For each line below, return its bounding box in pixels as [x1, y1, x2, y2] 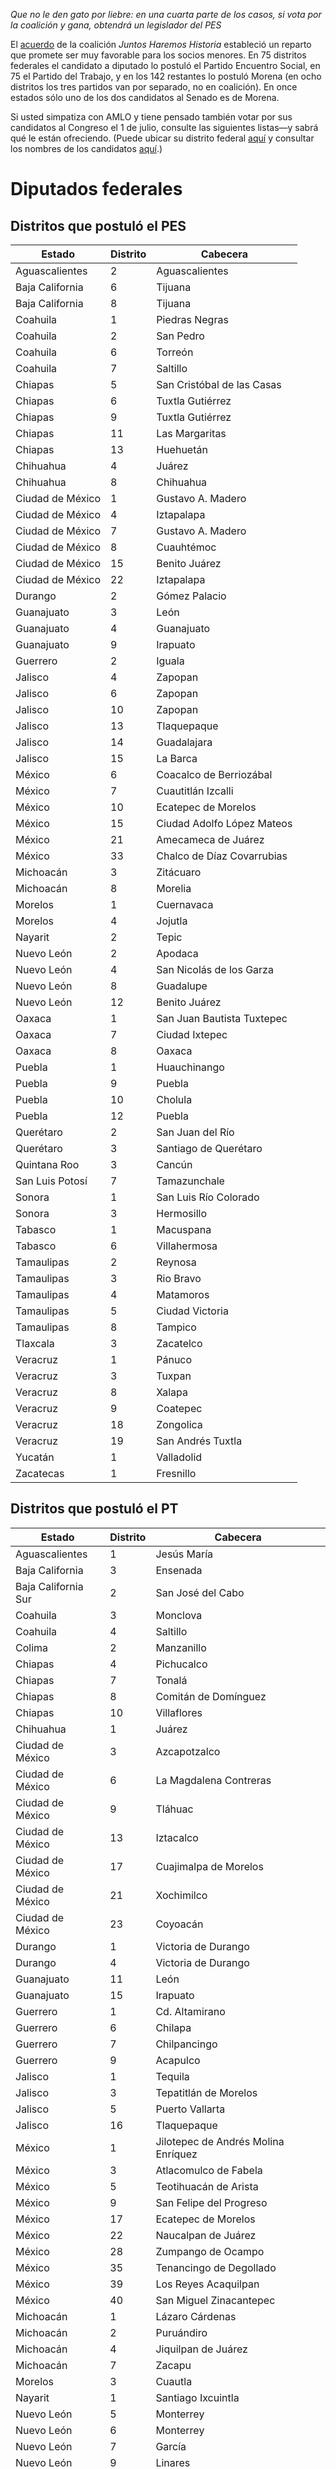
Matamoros [156, 1288, 210, 1301]
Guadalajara [156, 735, 213, 749]
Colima [15, 1640, 49, 1654]
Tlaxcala [15, 1337, 55, 1350]
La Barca [156, 752, 198, 765]
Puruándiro [155, 2325, 208, 2339]
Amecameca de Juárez [156, 833, 265, 846]
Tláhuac [155, 1802, 194, 1816]
